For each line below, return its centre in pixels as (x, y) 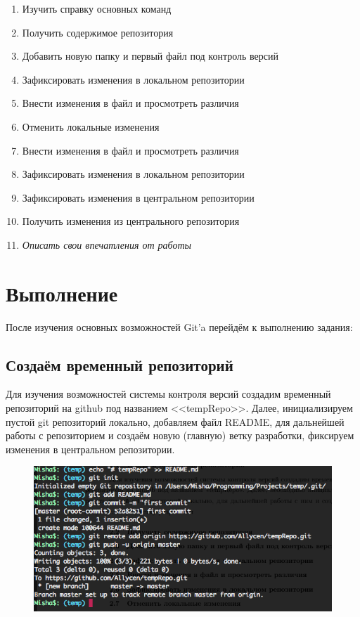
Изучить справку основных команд (97, 8)
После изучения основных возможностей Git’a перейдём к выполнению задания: (179, 326)
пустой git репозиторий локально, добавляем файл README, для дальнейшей (175, 421)
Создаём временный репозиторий (120, 364)
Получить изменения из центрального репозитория (131, 221)
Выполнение (62, 293)
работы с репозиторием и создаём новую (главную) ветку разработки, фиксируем (180, 435)
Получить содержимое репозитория (98, 32)
